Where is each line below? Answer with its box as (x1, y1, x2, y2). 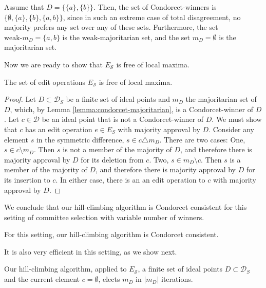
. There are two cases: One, (159, 134, 245, 145)
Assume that (4, 2, 44, 12)
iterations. (161, 274, 193, 284)
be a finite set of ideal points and (66, 94, 170, 104)
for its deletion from (81, 154, 144, 165)
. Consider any (208, 123, 254, 134)
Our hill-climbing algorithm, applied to (4, 263, 127, 274)
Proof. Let (4, 94, 36, 104)
